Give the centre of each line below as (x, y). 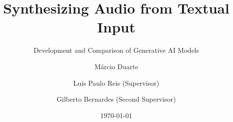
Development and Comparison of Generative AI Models (116, 50)
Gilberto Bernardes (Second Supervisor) (116, 99)
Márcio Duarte (116, 66)
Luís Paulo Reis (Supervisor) (116, 83)
